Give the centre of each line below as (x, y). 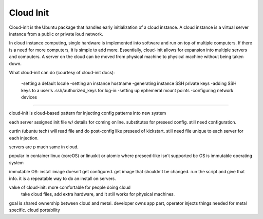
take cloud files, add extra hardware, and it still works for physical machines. (98, 194)
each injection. (24, 138)
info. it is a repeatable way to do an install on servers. (63, 179)
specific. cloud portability (35, 210)
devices (29, 97)
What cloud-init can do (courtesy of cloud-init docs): (62, 72)
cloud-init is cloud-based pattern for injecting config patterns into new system (88, 113)
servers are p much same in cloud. (44, 147)
